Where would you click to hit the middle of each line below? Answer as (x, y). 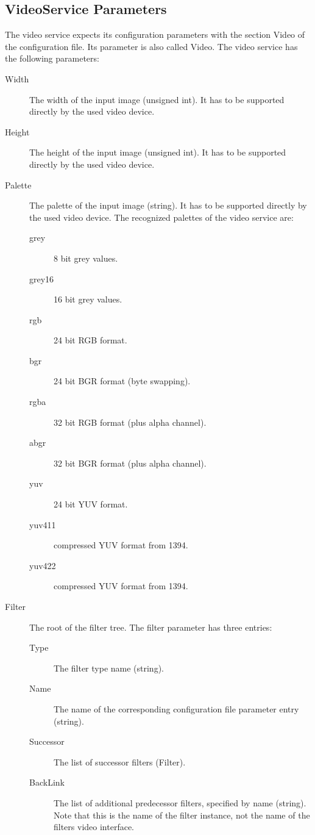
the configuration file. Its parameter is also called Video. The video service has (151, 46)
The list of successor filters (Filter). (120, 762)
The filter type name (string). (109, 668)
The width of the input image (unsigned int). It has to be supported (157, 99)
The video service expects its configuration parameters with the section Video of (155, 34)
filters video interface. (94, 827)
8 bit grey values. (86, 258)
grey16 (42, 278)
